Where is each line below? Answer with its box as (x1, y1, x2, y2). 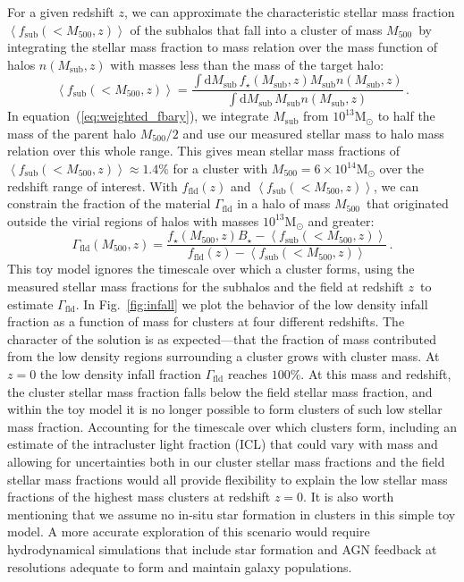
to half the (377, 106, 435, 125)
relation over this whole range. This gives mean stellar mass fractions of (7, 141, 400, 160)
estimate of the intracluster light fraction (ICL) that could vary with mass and (7, 434, 438, 453)
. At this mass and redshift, (300, 365, 451, 384)
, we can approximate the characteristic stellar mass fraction (123, 3, 455, 21)
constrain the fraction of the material (7, 194, 211, 213)
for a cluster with (173, 159, 268, 178)
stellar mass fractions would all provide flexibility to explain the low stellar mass (7, 469, 448, 488)
